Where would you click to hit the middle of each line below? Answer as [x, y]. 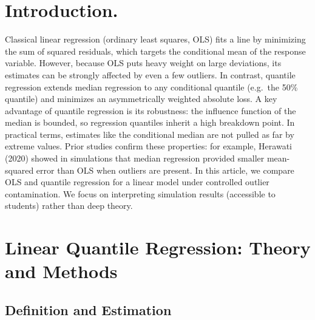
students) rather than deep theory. [69, 206]
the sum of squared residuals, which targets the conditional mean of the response [155, 51]
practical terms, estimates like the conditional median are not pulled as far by [150, 134]
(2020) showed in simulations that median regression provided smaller [135, 158]
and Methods [61, 271]
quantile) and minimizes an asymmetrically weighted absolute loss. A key [141, 99]
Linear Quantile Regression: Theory [158, 247]
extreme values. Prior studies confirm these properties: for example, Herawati [148, 146]
